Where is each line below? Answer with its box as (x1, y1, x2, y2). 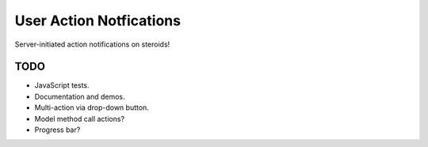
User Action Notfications (14, 12, 182, 29)
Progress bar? (34, 125, 81, 134)
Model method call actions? (34, 114, 125, 123)
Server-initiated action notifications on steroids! (14, 40, 170, 49)
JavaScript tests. (34, 81, 90, 90)
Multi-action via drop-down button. (34, 103, 150, 112)
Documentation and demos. (34, 92, 126, 101)
